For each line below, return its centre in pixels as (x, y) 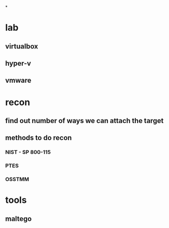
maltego (18, 219)
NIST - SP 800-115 (28, 152)
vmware (18, 80)
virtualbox (22, 46)
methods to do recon (39, 138)
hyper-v (18, 63)
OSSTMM (17, 180)
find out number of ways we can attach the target (84, 121)
